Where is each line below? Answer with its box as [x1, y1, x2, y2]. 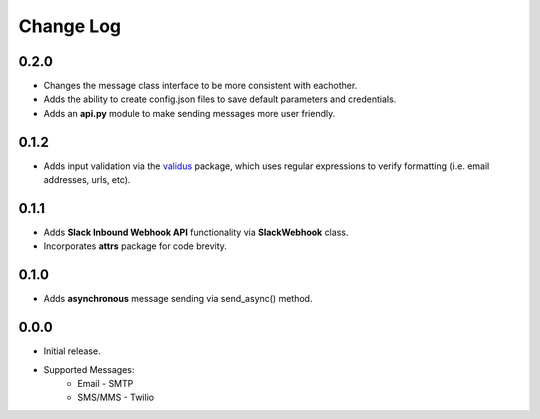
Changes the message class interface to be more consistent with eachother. [43, 80, 358, 92]
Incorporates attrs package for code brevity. [43, 240, 227, 252]
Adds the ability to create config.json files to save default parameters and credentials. [43, 93, 397, 105]
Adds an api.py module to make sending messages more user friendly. [43, 107, 336, 119]
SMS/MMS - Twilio [77, 391, 155, 404]
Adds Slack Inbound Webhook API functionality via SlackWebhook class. [43, 226, 349, 239]
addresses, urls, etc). [43, 174, 131, 186]
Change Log [18, 15, 122, 37]
